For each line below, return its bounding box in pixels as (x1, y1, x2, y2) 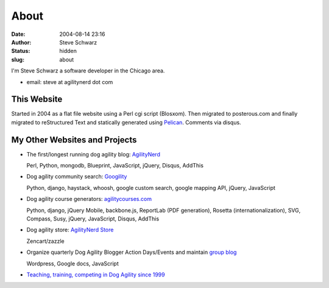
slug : (11, 55, 24, 63)
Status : (11, 47, 30, 55)
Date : (11, 30, 26, 38)
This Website (11, 94, 63, 105)
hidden (59, 47, 77, 55)
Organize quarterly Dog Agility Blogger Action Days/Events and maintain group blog (26, 248, 237, 256)
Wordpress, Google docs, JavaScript (26, 259, 119, 267)
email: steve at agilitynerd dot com (26, 78, 113, 85)
